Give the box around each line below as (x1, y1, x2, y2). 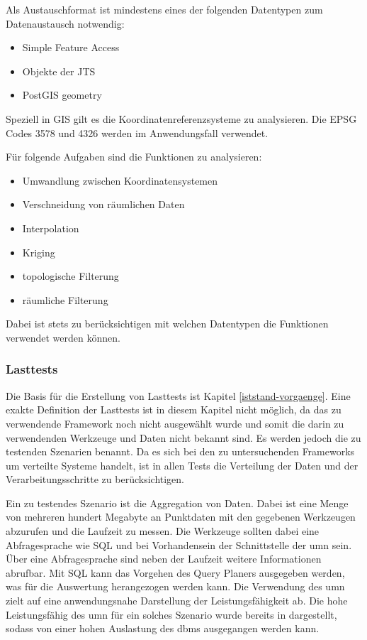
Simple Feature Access (22, 40, 120, 55)
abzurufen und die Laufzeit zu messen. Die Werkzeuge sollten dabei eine (6, 524, 320, 538)
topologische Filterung (22, 269, 119, 283)
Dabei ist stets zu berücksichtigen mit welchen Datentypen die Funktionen (6, 316, 329, 331)
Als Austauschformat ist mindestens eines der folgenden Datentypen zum (6, 2, 323, 16)
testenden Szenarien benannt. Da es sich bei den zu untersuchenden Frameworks (6, 444, 355, 459)
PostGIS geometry (22, 87, 102, 102)
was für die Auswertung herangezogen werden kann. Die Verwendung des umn (6, 579, 345, 594)
